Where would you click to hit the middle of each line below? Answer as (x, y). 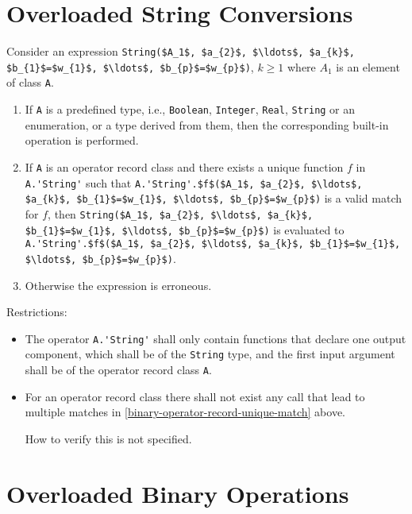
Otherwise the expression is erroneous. (118, 285)
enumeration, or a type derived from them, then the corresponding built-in (207, 124)
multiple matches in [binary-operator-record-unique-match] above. (185, 412)
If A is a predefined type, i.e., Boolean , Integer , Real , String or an (190, 109)
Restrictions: (37, 312)
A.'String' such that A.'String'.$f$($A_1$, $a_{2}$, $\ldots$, (194, 182)
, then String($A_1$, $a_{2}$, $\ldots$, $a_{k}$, (181, 213)
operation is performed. (82, 140)
